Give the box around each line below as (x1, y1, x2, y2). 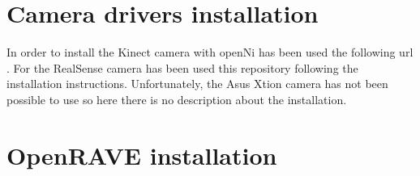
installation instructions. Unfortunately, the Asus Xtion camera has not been (6, 75, 388, 92)
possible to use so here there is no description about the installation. (6, 90, 347, 107)
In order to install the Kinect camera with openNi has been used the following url (6, 44, 414, 61)
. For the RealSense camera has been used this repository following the (6, 59, 358, 76)
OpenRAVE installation (6, 138, 277, 171)
